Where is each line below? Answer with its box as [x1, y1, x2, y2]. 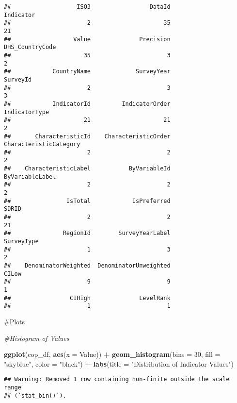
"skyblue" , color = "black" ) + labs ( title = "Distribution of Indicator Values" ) [4, 358, 234, 369]
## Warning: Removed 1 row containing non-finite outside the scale [4, 376, 230, 383]
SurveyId [4, 76, 32, 83]
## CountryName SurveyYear [4, 68, 171, 75]
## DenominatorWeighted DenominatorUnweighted [4, 262, 171, 269]
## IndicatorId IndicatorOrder [4, 100, 171, 107]
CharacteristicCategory [4, 141, 80, 148]
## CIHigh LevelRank [4, 294, 171, 302]
